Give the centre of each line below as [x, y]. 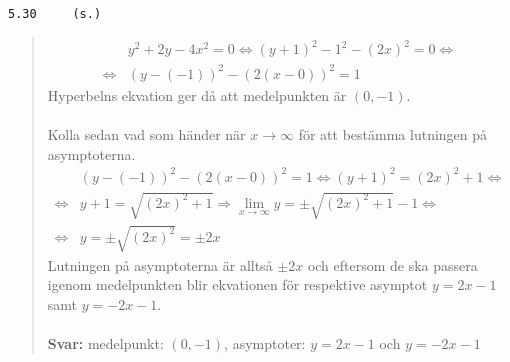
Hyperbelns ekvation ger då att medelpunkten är [197, 94]
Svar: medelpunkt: [105, 343]
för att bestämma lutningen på [393, 133]
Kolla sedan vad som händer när [146, 133]
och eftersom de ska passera [392, 264]
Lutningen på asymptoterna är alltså [160, 264]
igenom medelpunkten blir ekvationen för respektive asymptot [237, 284]
